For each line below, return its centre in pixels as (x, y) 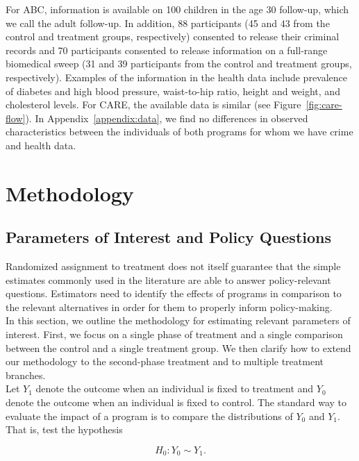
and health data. (41, 145)
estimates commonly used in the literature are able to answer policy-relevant (168, 279)
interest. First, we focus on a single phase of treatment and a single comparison (174, 334)
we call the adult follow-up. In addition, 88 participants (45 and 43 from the (168, 23)
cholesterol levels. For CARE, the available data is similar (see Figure (153, 104)
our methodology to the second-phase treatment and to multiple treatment (165, 361)
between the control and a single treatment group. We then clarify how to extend (178, 347)
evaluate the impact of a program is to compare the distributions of (149, 416)
